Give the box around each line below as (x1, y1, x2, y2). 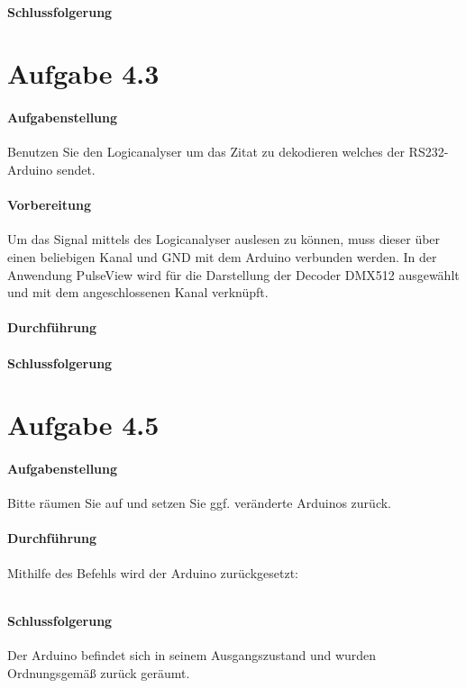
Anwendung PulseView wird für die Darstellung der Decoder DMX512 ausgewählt (7, 265, 460, 284)
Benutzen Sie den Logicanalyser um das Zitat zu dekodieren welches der (7, 142, 405, 161)
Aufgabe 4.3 (7, 55, 160, 92)
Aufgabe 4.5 (7, 406, 160, 443)
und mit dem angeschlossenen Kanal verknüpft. (7, 283, 269, 302)
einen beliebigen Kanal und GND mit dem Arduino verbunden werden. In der (7, 247, 437, 266)
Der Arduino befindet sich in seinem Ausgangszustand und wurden (7, 646, 377, 665)
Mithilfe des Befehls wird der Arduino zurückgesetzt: (7, 563, 298, 582)
